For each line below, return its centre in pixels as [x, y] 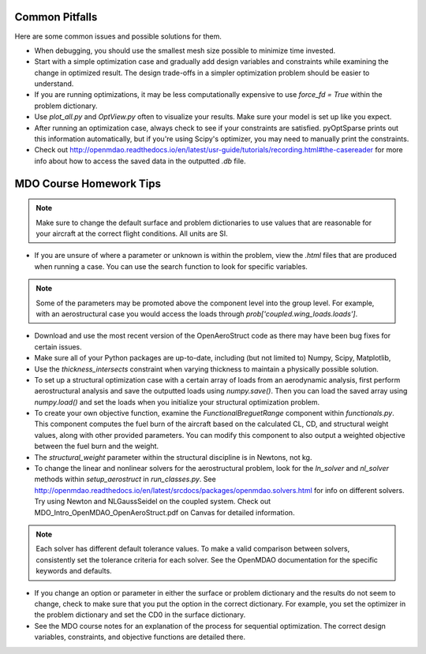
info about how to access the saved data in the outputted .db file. [140, 161]
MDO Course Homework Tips [88, 183]
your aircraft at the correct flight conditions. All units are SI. [132, 234]
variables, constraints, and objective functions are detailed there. [140, 637]
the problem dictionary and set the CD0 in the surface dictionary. [140, 615]
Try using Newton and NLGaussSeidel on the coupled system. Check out [153, 502]
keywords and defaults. [74, 571]
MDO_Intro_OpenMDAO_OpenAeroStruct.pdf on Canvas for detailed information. [164, 512]
